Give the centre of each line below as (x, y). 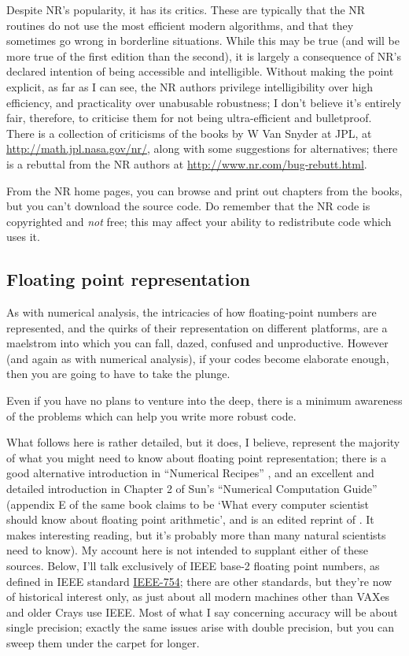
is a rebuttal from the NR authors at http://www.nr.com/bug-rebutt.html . (187, 163)
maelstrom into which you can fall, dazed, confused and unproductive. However (197, 343)
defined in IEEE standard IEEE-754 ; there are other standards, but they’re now (199, 581)
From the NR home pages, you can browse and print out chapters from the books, (204, 190)
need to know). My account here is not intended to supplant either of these (187, 550)
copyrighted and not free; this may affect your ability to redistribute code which (199, 221)
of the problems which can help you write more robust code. (151, 415)
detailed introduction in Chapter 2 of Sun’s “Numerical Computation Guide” (192, 489)
